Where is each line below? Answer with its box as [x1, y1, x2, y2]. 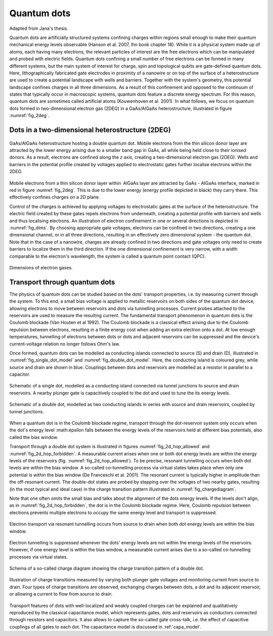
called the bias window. [9, 434, 58, 440]
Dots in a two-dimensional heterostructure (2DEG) [9, 126, 171, 134]
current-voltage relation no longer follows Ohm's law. [9, 341, 120, 347]
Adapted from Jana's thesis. [9, 25, 68, 31]
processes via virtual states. [9, 553, 68, 560]
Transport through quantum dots [9, 277, 115, 286]
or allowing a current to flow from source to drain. [9, 591, 113, 597]
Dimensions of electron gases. [9, 264, 73, 270]
